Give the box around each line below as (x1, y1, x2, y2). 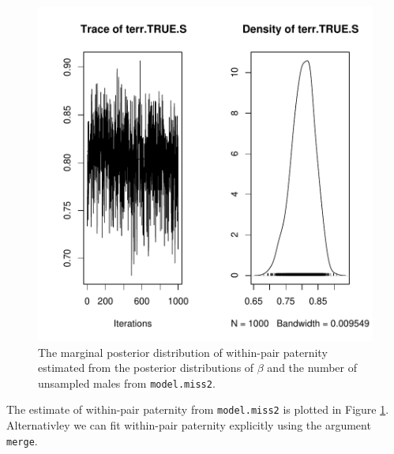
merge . (6, 432, 38, 448)
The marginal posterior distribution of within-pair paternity (38, 343, 328, 360)
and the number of (267, 359, 357, 376)
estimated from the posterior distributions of (38, 359, 254, 376)
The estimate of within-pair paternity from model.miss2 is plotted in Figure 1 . (6, 401, 389, 418)
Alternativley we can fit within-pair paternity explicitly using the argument (6, 417, 371, 433)
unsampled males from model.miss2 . (38, 374, 216, 391)
